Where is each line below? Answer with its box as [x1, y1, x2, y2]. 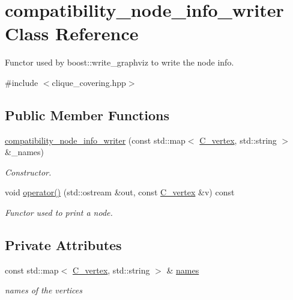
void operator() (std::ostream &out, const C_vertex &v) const [5, 186, 235, 198]
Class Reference [5, 21, 139, 46]
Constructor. [5, 165, 52, 178]
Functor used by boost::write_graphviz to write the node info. [5, 56, 234, 69]
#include [5, 76, 38, 88]
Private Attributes [5, 236, 122, 254]
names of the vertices [5, 284, 82, 296]
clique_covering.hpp [52, 76, 126, 88]
